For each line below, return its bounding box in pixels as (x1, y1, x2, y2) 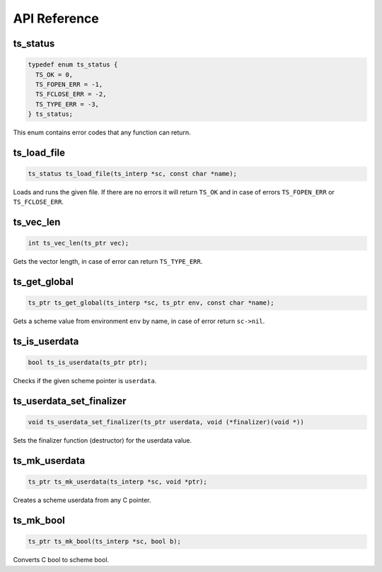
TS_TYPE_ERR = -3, (35, 100, 99, 108)
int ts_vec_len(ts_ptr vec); (28, 239, 129, 247)
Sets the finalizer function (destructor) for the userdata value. (13, 436, 192, 445)
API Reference (13, 11, 99, 26)
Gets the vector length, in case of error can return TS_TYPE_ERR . (13, 257, 203, 266)
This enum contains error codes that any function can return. (13, 128, 191, 137)
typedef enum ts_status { (28, 61, 118, 69)
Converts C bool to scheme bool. (13, 556, 110, 564)
